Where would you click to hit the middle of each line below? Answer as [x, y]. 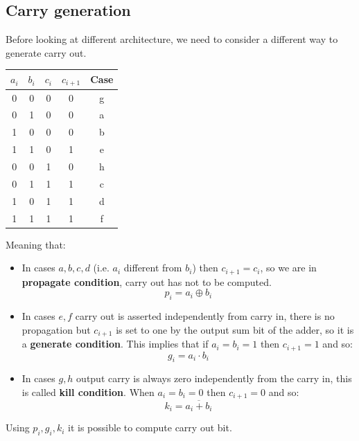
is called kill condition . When [88, 391]
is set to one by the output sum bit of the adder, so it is [235, 329]
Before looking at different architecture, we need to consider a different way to [172, 39]
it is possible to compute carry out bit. [150, 427]
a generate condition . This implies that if [115, 344]
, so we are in [288, 268]
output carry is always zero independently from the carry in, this [214, 378]
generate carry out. [46, 52]
